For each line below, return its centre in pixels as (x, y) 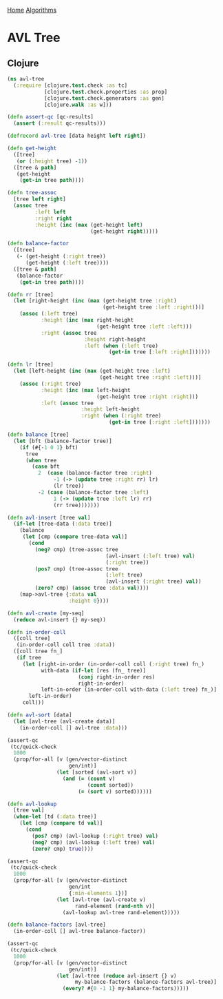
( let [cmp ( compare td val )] (61, 823)
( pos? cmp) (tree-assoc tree (76, 569)
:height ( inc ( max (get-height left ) (89, 225)
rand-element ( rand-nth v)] (115, 906)
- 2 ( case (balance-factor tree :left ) (93, 492)
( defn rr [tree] (30, 295)
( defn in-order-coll (37, 632)
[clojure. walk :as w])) (78, 105)
